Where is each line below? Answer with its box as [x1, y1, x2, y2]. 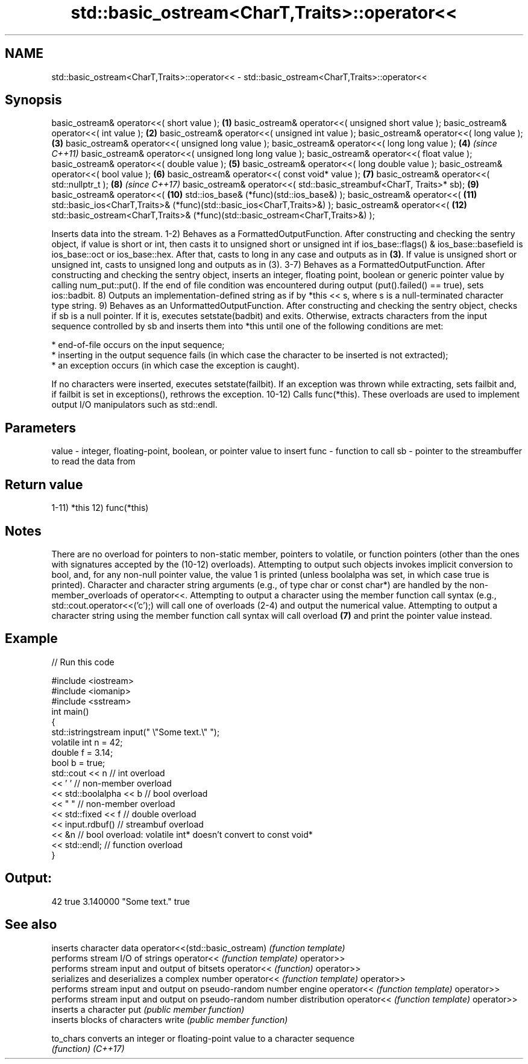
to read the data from [51, 456, 136, 467]
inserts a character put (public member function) [51, 1004, 245, 1015]
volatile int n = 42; [51, 736, 123, 747]
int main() [51, 706, 89, 717]
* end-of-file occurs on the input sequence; [51, 340, 225, 350]
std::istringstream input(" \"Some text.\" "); [51, 726, 220, 737]
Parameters [5, 420, 76, 435]
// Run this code [51, 656, 115, 667]
